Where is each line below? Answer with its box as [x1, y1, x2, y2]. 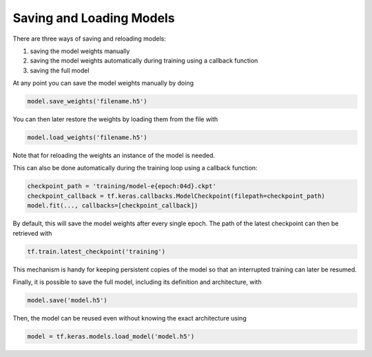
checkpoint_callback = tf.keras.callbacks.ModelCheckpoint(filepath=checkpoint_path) [27, 192, 325, 200]
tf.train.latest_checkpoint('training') [27, 247, 165, 255]
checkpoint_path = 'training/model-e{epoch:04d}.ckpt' [27, 183, 216, 190]
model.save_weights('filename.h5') [27, 97, 147, 105]
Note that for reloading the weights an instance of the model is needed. [12, 152, 216, 160]
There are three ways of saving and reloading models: [12, 34, 167, 43]
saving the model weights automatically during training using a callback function [30, 57, 258, 65]
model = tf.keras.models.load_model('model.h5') [27, 332, 195, 340]
